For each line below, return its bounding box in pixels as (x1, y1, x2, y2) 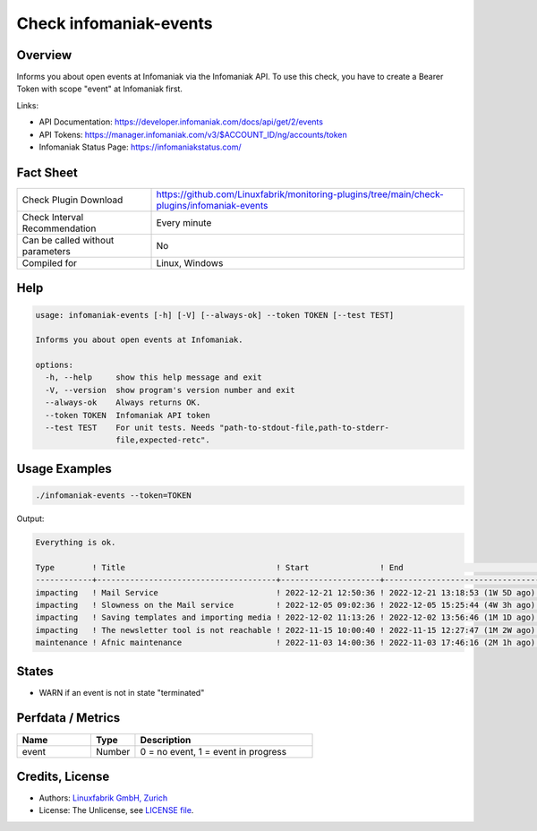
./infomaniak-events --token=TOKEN (35, 491, 192, 501)
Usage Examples (16, 461, 112, 476)
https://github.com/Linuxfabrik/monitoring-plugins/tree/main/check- (156, 188, 445, 201)
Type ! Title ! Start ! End (35, 562, 405, 572)
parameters (21, 244, 71, 257)
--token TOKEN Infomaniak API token (45, 410, 210, 420)
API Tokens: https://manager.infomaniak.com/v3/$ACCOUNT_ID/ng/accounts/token (38, 129, 348, 140)
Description (140, 733, 192, 746)
